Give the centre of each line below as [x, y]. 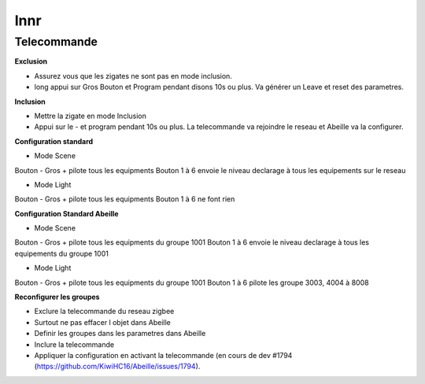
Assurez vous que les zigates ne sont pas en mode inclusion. [133, 76]
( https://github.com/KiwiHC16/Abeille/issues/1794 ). [117, 367]
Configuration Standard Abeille [67, 213]
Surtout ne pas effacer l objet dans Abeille [102, 322]
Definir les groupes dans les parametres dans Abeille [120, 334]
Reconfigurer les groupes [57, 297]
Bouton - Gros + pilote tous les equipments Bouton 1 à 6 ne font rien [125, 199]
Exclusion [31, 61]
